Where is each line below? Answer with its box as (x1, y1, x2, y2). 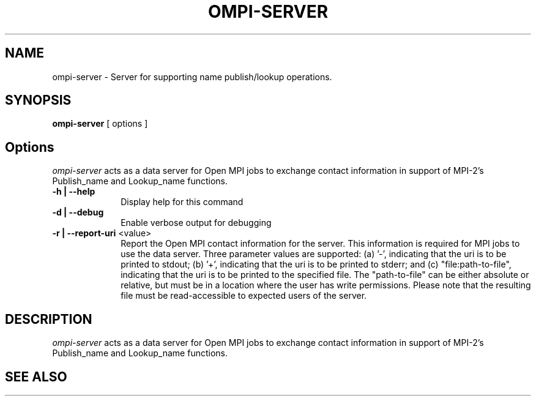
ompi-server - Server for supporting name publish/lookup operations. (52, 71, 332, 82)
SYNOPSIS (5, 92, 72, 108)
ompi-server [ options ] (52, 118, 148, 129)
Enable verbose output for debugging (121, 217, 272, 228)
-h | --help (52, 186, 95, 197)
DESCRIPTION (5, 311, 92, 327)
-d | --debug (52, 207, 104, 218)
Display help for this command (121, 197, 244, 208)
